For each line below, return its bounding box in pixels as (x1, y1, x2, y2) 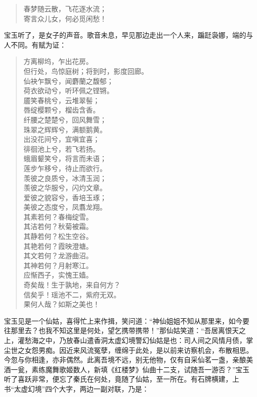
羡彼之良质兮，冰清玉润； (23, 172, 107, 183)
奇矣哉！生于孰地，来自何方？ (23, 280, 121, 290)
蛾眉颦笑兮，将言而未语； (23, 153, 107, 164)
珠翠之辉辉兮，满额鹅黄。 (23, 124, 107, 134)
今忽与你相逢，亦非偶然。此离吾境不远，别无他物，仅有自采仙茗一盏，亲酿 (4, 354, 246, 365)
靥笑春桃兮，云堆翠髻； (23, 95, 100, 105)
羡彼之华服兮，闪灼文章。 (23, 182, 107, 193)
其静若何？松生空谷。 (23, 231, 93, 241)
